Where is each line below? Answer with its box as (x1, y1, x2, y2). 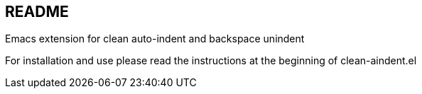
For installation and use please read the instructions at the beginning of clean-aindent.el (5, 54, 417, 67)
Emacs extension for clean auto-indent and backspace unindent (5, 33, 305, 45)
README (5, 3, 69, 20)
